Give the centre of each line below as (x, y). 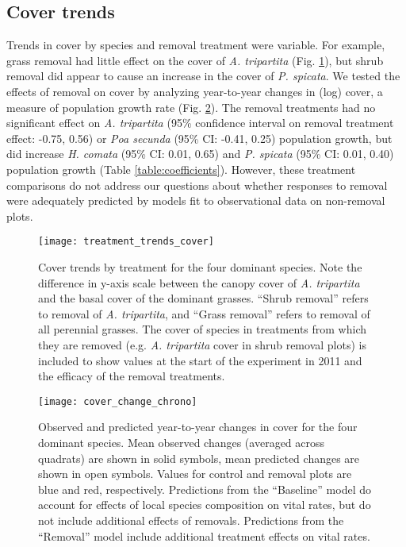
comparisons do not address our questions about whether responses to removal (197, 185)
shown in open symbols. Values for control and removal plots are (195, 474)
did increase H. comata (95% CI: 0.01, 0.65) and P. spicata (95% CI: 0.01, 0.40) (200, 154)
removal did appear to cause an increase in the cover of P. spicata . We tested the (203, 76)
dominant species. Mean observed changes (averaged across (182, 442)
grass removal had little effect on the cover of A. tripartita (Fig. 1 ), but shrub (195, 60)
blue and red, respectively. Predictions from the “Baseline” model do (205, 489)
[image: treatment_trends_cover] (126, 242)
